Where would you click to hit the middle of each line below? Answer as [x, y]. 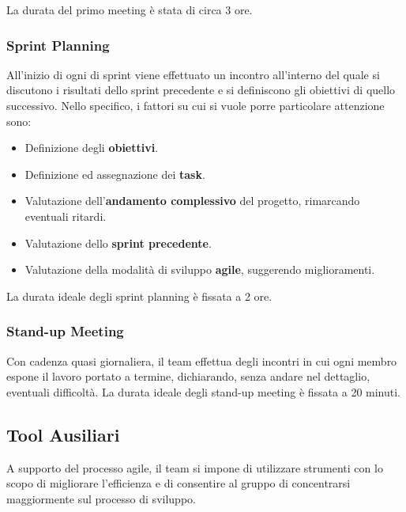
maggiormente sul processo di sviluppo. [101, 498]
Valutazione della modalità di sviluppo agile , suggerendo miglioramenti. [200, 269]
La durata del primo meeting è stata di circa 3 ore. [130, 9]
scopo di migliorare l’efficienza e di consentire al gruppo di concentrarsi [179, 483]
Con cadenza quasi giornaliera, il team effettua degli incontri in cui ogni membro [202, 360]
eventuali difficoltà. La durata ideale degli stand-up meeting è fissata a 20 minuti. [204, 391]
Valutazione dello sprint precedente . [118, 243]
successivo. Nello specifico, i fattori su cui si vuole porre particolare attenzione [195, 105]
